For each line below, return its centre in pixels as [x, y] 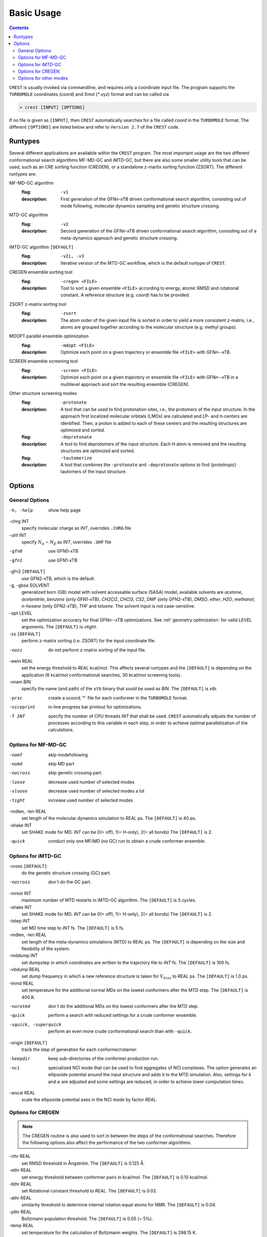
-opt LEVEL [21, 613]
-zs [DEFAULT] [25, 634]
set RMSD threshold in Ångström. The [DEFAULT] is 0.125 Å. [83, 1163]
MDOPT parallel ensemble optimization [49, 336]
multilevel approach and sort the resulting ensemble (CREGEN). [125, 384]
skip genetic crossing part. [75, 773]
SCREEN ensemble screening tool [44, 361]
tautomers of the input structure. [94, 472]
